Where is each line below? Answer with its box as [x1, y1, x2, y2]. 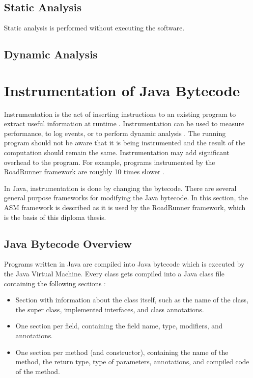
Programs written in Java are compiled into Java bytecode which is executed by [4, 259, 245, 269]
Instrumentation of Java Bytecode [4, 80, 240, 100]
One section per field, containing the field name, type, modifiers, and [15, 321, 223, 331]
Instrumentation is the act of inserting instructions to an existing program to [4, 108, 236, 119]
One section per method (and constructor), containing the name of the [15, 347, 228, 357]
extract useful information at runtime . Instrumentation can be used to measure [4, 118, 245, 129]
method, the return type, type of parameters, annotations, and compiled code [15, 356, 249, 367]
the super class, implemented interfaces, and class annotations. [15, 304, 204, 314]
